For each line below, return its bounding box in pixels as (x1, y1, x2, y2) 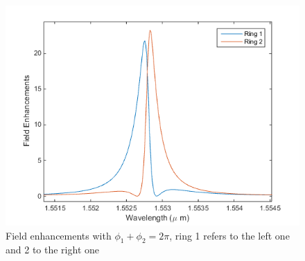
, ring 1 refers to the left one (169, 228, 290, 242)
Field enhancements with (6, 228, 112, 242)
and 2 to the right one (6, 242, 99, 257)
